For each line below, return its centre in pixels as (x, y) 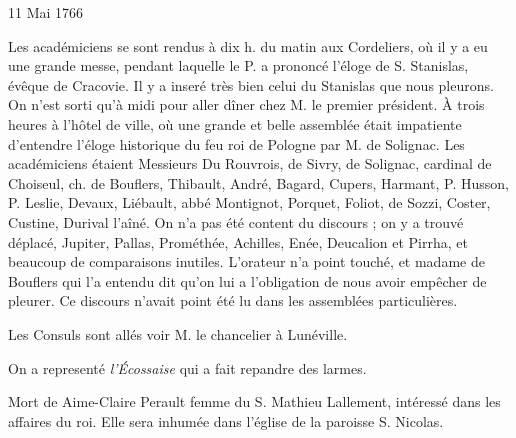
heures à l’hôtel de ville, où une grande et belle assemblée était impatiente (235, 123)
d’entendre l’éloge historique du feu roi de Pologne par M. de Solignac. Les (236, 143)
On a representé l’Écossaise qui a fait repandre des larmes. (187, 367)
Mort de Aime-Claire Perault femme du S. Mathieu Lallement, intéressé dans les (254, 401)
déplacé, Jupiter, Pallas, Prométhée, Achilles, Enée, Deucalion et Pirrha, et (238, 241)
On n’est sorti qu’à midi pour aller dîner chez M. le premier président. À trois (246, 104)
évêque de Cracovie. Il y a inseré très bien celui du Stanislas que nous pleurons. (251, 84)
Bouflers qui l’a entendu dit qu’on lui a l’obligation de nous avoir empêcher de (247, 280)
